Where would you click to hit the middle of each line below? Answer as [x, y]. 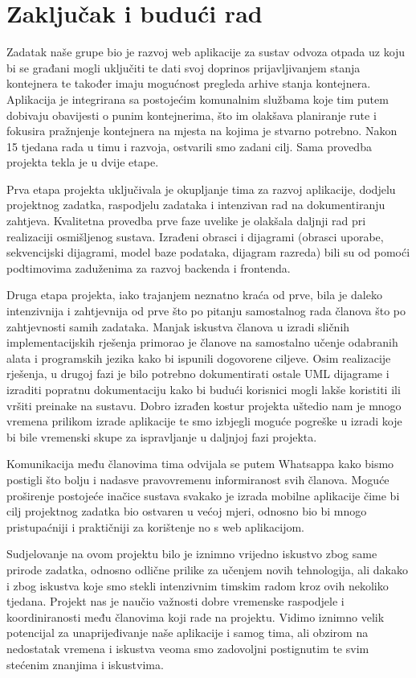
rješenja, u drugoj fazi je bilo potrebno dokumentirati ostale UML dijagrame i [198, 374]
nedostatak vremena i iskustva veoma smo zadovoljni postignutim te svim [188, 648]
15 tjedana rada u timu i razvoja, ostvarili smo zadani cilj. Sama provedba [189, 146]
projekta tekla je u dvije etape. [83, 162]
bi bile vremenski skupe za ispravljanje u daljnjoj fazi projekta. [162, 436]
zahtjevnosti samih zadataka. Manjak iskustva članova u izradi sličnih [178, 326]
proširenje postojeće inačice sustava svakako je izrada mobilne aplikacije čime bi [203, 495]
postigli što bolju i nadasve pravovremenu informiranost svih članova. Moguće [198, 479]
